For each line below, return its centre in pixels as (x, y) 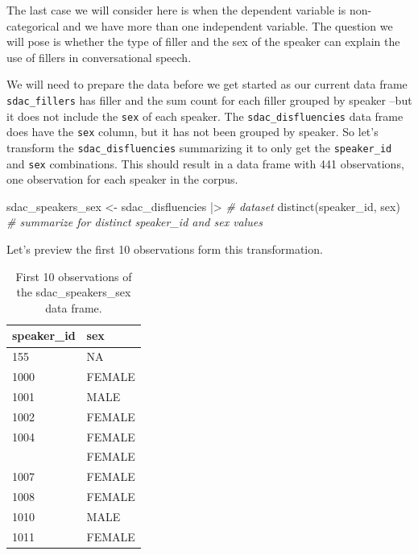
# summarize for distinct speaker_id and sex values (135, 222)
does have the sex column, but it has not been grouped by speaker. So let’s (192, 132)
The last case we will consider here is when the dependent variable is (176, 10)
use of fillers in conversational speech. (99, 57)
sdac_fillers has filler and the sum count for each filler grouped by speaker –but (209, 99)
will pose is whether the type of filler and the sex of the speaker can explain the (203, 41)
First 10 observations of (74, 276)
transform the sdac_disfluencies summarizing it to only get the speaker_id (199, 147)
